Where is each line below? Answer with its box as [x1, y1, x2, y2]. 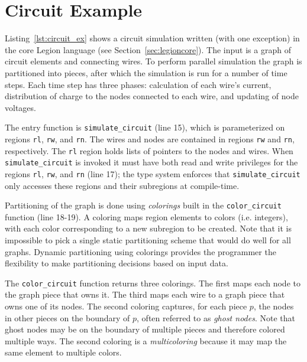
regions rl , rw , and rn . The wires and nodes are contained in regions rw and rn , [5, 132, 295, 145]
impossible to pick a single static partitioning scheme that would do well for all [5, 234, 291, 246]
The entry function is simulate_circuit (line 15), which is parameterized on [5, 121, 285, 133]
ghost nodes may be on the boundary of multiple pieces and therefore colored [5, 323, 285, 335]
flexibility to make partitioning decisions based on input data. [5, 257, 228, 269]
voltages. [5, 101, 36, 113]
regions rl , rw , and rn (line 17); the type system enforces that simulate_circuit [5, 167, 300, 180]
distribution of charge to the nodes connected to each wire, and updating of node [5, 90, 299, 102]
